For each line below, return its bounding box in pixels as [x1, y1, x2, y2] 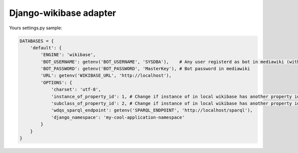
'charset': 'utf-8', [51, 87, 101, 92]
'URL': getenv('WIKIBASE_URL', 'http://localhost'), [40, 73, 172, 78]
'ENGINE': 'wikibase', [40, 52, 96, 58]
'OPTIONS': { [40, 79, 73, 85]
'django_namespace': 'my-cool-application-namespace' [51, 114, 185, 120]
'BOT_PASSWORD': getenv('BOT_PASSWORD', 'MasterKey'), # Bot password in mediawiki [40, 66, 250, 72]
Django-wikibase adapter [9, 7, 116, 18]
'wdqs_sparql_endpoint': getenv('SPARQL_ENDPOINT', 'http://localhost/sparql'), [51, 107, 253, 113]
